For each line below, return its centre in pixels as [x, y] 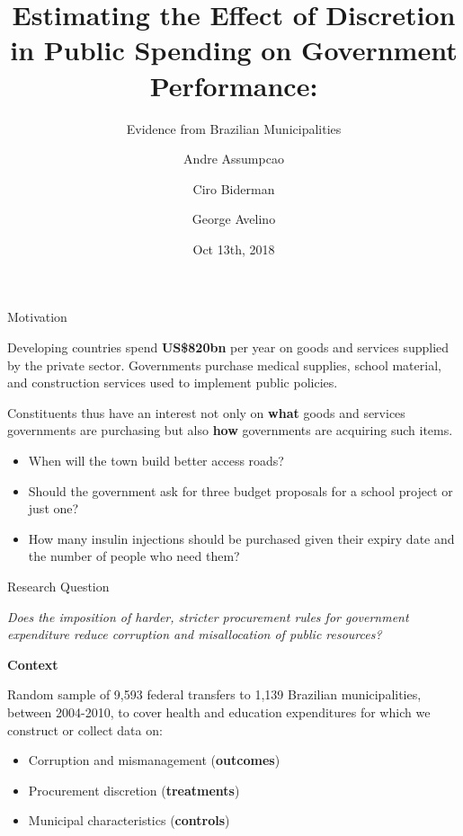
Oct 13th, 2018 [234, 249]
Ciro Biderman [234, 188]
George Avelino [234, 219]
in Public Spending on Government [234, 50]
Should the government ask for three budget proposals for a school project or [240, 490]
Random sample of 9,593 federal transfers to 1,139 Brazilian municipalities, [214, 694]
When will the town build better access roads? [156, 461]
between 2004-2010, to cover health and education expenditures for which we [219, 711]
